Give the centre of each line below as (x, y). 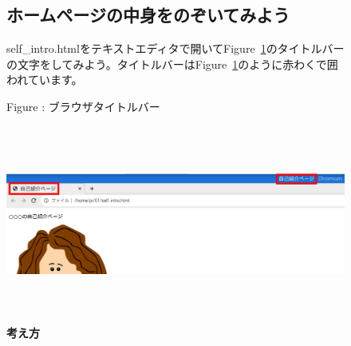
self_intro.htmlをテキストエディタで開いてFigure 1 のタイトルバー (175, 48)
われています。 (45, 80)
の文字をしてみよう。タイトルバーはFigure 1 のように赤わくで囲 (172, 64)
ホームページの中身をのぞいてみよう (148, 15)
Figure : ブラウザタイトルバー (83, 106)
